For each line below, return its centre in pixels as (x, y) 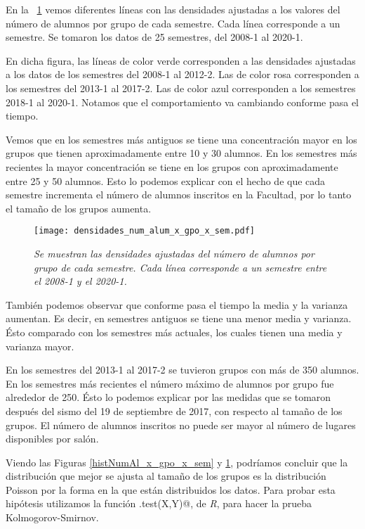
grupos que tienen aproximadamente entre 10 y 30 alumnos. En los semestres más (181, 153)
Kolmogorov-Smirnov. (52, 517)
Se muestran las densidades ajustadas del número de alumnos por (174, 253)
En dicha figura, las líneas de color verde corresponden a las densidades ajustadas (181, 60)
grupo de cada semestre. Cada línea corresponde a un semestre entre (180, 267)
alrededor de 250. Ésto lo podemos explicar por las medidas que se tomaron (168, 397)
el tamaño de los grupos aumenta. (79, 208)
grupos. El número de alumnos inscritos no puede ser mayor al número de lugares (181, 425)
